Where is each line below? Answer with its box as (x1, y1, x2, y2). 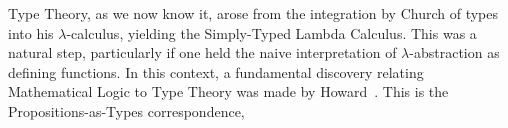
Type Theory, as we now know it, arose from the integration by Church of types (8, 3, 499, 23)
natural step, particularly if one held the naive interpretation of (8, 42, 397, 63)
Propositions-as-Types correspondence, (8, 100, 245, 121)
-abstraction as (409, 42, 500, 63)
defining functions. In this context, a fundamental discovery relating (8, 61, 424, 82)
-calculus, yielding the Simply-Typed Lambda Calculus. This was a (66, 22, 477, 43)
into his (8, 22, 54, 43)
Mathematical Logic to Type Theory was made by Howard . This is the (8, 81, 449, 102)
